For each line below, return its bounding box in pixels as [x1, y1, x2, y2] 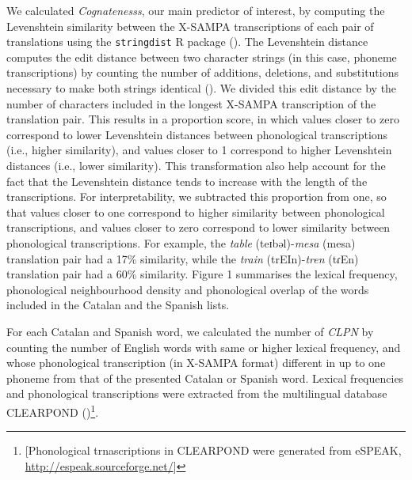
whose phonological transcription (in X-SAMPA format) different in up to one [6, 354, 386, 371]
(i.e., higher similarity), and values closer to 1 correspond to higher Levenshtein [6, 142, 392, 158]
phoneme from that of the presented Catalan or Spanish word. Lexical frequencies [6, 369, 404, 386]
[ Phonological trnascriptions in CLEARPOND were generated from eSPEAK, [25, 442, 402, 459]
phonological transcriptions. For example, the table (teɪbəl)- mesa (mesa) [6, 234, 356, 251]
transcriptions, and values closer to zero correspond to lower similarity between [6, 219, 391, 236]
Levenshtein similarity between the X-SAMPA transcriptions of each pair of [6, 17, 374, 34]
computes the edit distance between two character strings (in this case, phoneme [6, 48, 397, 65]
